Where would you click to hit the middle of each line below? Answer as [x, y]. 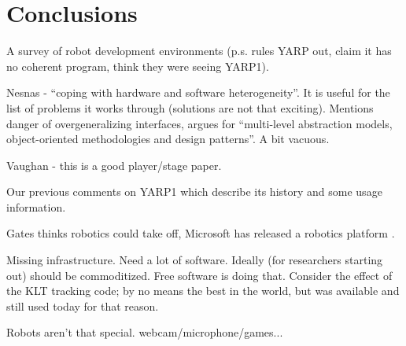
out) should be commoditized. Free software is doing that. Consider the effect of [199, 275]
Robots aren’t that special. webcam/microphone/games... [145, 332]
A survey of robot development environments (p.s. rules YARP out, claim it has [199, 51]
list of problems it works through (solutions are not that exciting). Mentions [190, 107]
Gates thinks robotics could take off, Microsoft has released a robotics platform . [201, 233]
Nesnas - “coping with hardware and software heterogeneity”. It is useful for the [198, 92]
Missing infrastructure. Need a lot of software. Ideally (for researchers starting [195, 260]
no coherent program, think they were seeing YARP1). [138, 66]
